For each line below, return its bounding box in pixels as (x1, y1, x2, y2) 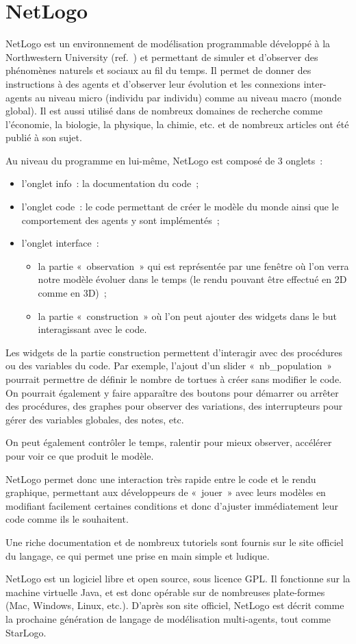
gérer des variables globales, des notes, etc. (5, 412, 184, 426)
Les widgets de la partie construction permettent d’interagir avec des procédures (5, 345, 342, 359)
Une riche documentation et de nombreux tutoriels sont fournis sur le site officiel (5, 534, 344, 549)
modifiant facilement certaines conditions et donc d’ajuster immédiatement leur (5, 498, 339, 512)
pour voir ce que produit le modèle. (5, 448, 154, 462)
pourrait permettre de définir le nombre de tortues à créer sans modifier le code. (5, 372, 342, 386)
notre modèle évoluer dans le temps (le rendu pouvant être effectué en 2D (38, 272, 347, 286)
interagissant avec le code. (38, 322, 147, 336)
